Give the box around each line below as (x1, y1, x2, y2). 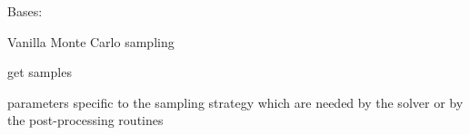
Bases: (7, 2, 43, 20)
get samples (7, 63, 72, 82)
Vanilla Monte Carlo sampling (7, 32, 175, 51)
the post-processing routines (7, 111, 164, 130)
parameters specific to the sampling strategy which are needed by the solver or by (7, 92, 464, 111)
